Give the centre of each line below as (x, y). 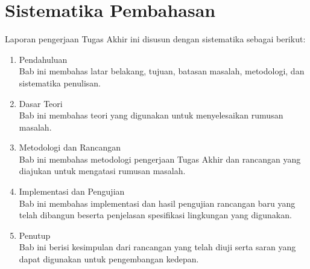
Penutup (35, 235)
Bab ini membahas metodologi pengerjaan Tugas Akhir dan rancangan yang (160, 159)
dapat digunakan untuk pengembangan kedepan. (109, 259)
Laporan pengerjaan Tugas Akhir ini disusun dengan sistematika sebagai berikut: (155, 39)
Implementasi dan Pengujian (72, 191)
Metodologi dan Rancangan (70, 147)
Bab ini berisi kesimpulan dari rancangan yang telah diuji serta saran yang (157, 247)
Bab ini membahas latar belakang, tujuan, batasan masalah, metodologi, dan (162, 71)
